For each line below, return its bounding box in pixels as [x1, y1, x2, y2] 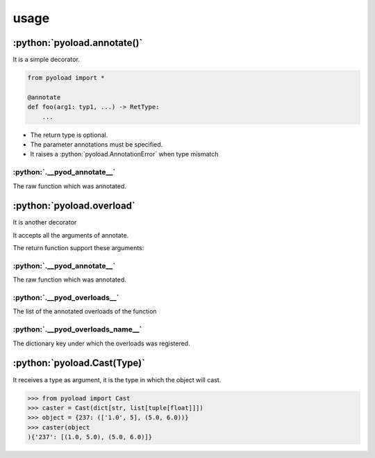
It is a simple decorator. [12, 56, 80, 64]
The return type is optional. [30, 131, 108, 139]
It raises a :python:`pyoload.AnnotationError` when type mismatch [30, 150, 219, 158]
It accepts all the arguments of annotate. [12, 231, 129, 239]
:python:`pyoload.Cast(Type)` [12, 357, 146, 369]
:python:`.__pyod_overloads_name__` [12, 325, 142, 334]
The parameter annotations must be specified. [30, 140, 163, 149]
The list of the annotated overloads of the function [12, 307, 157, 316]
